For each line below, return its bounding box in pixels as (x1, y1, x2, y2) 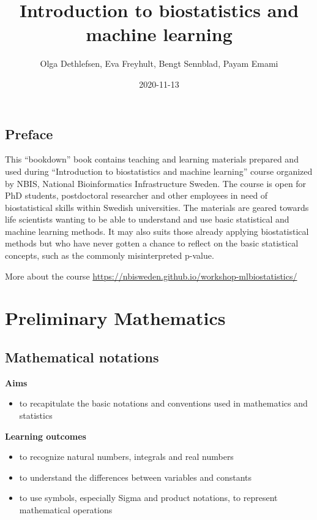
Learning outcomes (5, 429, 86, 442)
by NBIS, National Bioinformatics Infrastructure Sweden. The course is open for (5, 177, 307, 189)
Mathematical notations (5, 348, 159, 367)
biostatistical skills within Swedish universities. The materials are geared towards (5, 201, 309, 213)
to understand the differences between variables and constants (19, 470, 252, 483)
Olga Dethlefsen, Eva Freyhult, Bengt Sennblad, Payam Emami (40, 57, 278, 70)
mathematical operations (19, 503, 113, 516)
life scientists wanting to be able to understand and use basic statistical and (5, 213, 289, 226)
